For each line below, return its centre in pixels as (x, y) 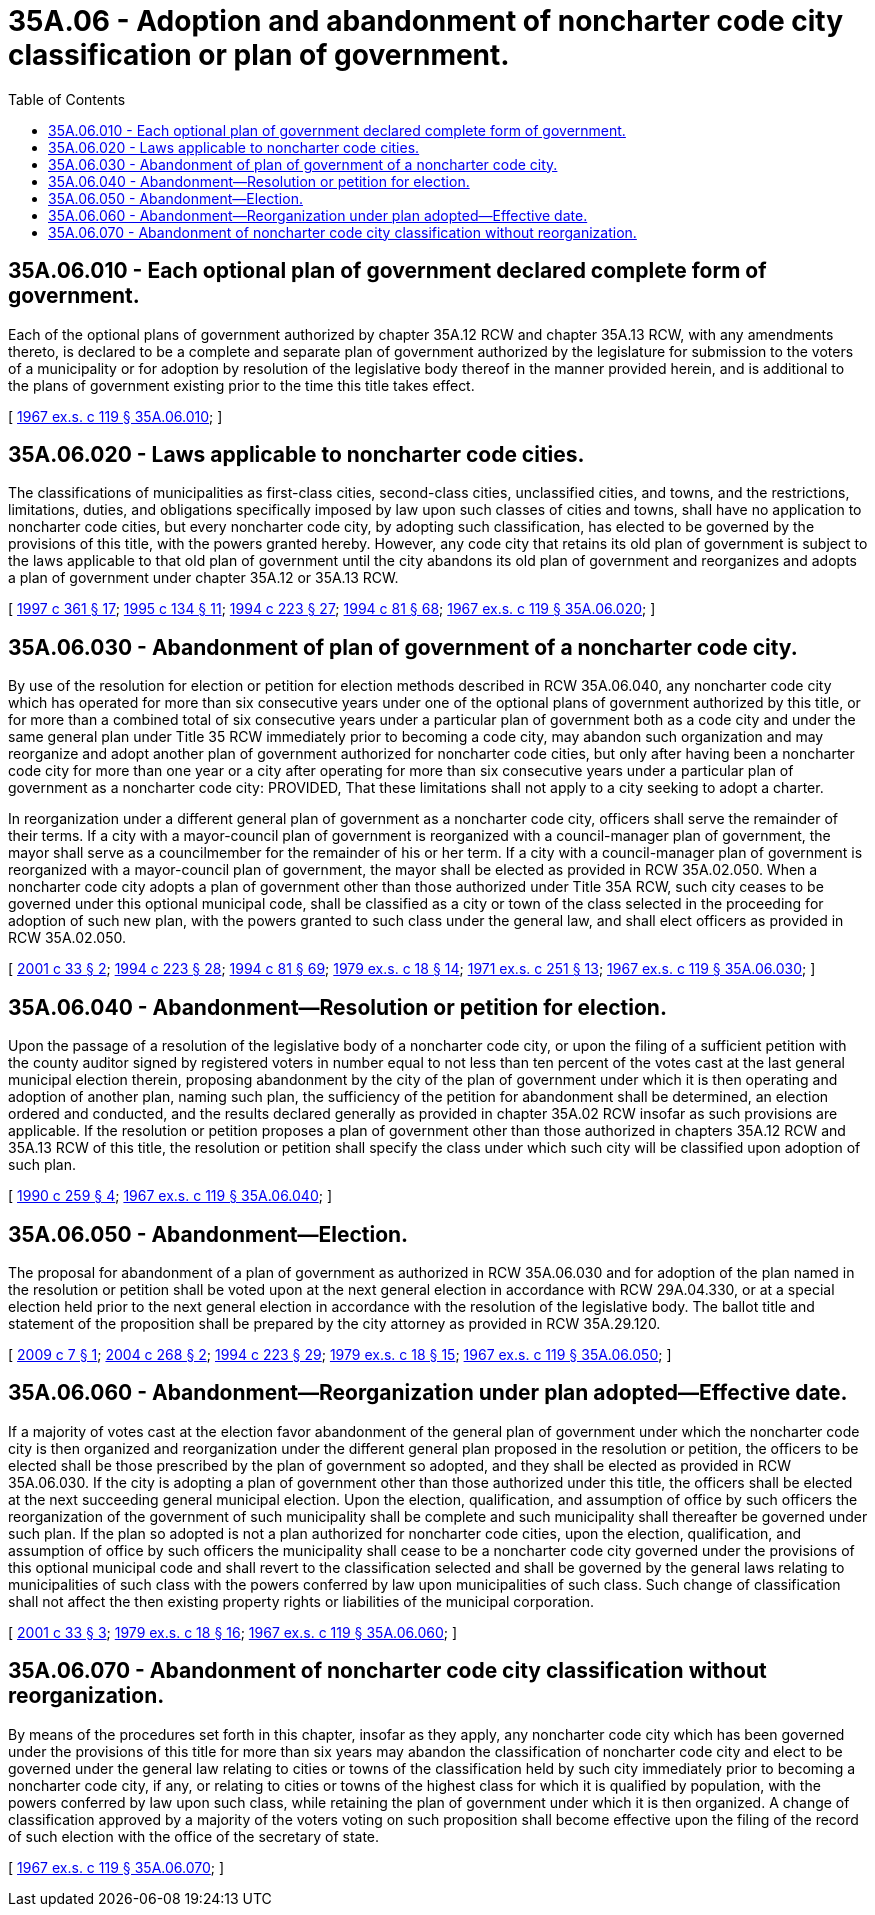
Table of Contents (67, 99)
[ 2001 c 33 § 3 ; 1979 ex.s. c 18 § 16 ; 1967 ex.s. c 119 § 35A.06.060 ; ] (233, 1632)
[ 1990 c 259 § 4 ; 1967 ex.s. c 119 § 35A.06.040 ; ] (170, 1196)
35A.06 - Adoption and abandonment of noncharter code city (425, 21)
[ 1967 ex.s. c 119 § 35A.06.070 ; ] (116, 1867)
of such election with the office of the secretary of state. (194, 1836)
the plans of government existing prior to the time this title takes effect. (241, 385)
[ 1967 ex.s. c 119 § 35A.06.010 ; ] (115, 416)
